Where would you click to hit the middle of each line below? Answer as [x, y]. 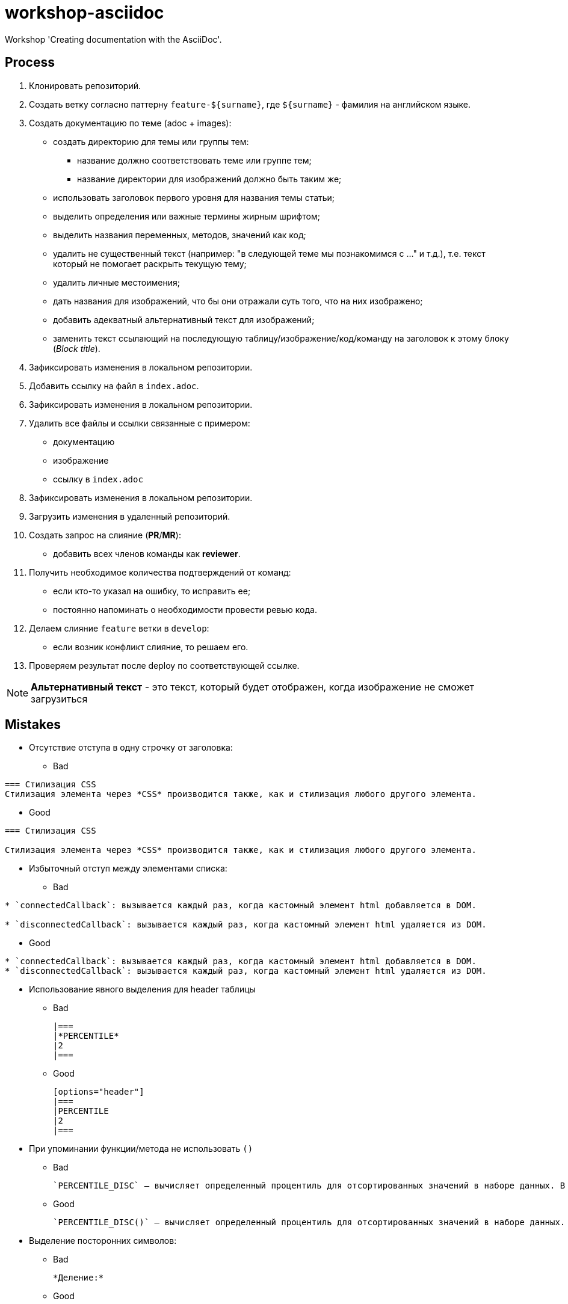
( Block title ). [77, 348]
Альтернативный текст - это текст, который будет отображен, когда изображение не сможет [252, 687]
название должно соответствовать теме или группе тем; [194, 160]
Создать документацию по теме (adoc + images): [130, 123]
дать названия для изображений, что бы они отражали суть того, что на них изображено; [238, 301]
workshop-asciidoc [85, 13]
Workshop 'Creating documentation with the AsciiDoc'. [113, 39]
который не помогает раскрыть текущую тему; [150, 263]
